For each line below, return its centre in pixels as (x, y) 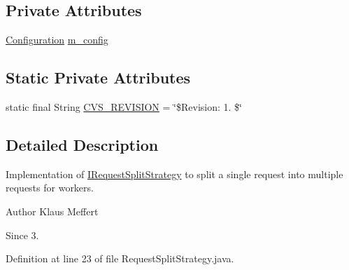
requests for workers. (50, 188)
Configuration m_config (57, 40)
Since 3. (22, 235)
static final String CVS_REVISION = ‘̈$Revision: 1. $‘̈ (124, 107)
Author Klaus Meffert (52, 211)
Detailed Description (82, 144)
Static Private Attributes (98, 77)
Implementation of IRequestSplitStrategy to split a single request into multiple (174, 174)
